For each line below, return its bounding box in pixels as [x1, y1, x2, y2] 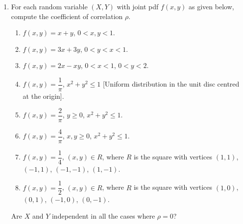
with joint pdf [117, 1, 159, 11]
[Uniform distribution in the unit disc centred [102, 79, 240, 89]
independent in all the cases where [51, 211, 155, 221]
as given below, [189, 1, 234, 11]
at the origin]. [23, 91, 64, 101]
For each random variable [11, 1, 88, 11]
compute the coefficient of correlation [11, 11, 123, 21]
